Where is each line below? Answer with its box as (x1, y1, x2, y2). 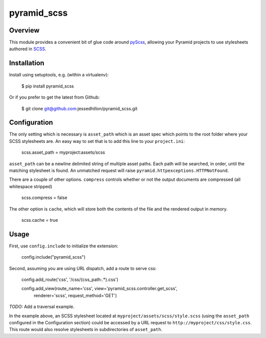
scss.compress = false (21, 195, 67, 201)
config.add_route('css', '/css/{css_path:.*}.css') (21, 276, 119, 283)
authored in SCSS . (9, 46, 46, 52)
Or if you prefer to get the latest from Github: (9, 94, 100, 101)
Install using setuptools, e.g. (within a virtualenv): (9, 72, 109, 78)
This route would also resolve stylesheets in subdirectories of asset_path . (9, 327, 163, 333)
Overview (9, 26, 40, 34)
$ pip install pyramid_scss (21, 83, 74, 89)
